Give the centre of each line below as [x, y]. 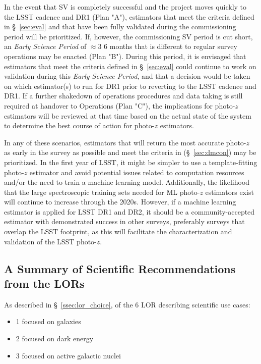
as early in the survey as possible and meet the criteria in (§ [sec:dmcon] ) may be [130, 152]
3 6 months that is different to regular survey [168, 46]
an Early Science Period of [45, 46]
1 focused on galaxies [48, 321]
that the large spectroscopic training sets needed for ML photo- [102, 192]
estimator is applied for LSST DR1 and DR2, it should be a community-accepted [129, 211]
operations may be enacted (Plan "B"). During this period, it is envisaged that [125, 56]
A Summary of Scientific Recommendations [120, 268]
